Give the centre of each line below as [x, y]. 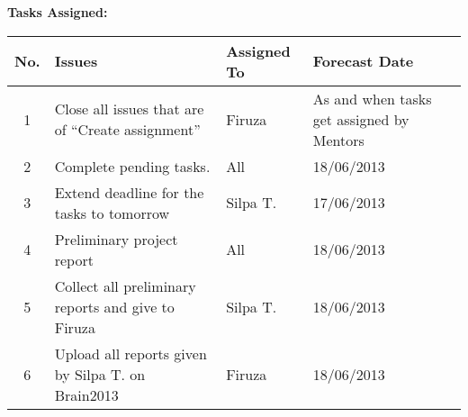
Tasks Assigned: [58, 12]
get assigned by [361, 119]
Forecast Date [363, 61]
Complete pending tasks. [132, 166]
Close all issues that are [129, 109]
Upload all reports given [130, 353]
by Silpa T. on [100, 374]
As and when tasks [372, 98]
